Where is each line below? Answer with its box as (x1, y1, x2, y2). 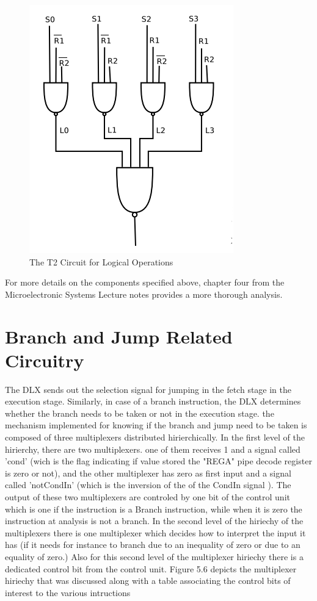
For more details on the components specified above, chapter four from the (5, 276, 285, 289)
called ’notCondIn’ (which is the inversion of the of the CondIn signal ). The (5, 478, 291, 491)
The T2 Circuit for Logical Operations (29, 255, 173, 268)
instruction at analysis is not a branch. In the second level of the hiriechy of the (5, 514, 304, 527)
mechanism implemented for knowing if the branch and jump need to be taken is (5, 419, 307, 431)
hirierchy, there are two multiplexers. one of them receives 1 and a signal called (5, 442, 301, 455)
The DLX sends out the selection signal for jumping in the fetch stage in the (5, 383, 292, 395)
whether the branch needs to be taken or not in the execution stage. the (5, 406, 274, 419)
